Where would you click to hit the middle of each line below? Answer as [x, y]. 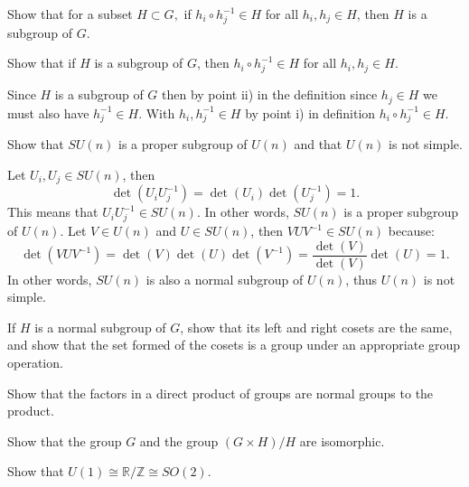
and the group [179, 440]
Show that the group [65, 440]
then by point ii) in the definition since [270, 94]
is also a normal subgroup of [225, 279]
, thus [361, 279]
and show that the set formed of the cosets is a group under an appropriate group [234, 345]
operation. [35, 363]
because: [411, 231]
